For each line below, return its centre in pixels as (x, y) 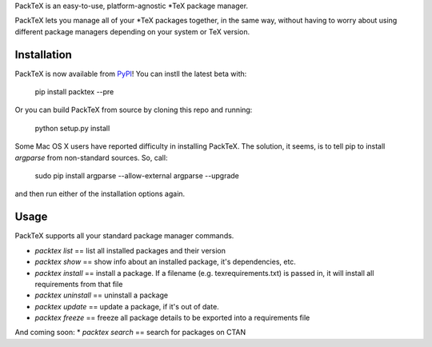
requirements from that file (79, 284)
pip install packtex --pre (74, 92)
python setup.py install (72, 128)
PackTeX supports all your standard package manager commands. (124, 236)
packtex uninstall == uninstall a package (101, 295)
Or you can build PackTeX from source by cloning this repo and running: (134, 110)
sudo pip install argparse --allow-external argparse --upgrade (137, 176)
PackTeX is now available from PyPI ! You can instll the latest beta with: (131, 74)
